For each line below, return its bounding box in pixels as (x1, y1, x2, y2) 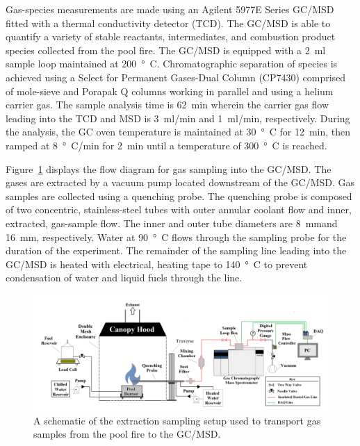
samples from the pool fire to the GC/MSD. (33, 427, 221, 441)
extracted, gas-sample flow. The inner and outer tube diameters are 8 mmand (6, 215, 338, 230)
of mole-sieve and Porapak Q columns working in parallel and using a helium (6, 83, 334, 98)
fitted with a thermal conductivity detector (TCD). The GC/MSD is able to (6, 15, 331, 30)
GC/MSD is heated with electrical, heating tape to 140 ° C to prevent (6, 256, 308, 271)
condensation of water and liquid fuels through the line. (6, 270, 243, 285)
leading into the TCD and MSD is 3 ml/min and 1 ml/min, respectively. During (6, 110, 350, 125)
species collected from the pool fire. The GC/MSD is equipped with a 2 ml (6, 42, 326, 57)
